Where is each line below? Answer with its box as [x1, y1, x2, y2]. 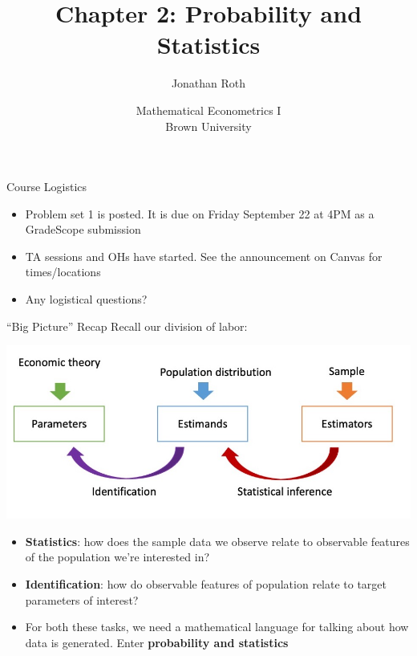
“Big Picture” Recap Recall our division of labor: [6, 317, 248, 334]
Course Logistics [6, 178, 87, 195]
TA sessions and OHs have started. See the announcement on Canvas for [25, 247, 383, 264]
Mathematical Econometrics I [136, 101, 281, 118]
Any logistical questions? [25, 291, 148, 308]
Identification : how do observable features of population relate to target [25, 575, 387, 592]
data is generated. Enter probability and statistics [25, 634, 289, 650]
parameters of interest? [25, 591, 139, 608]
